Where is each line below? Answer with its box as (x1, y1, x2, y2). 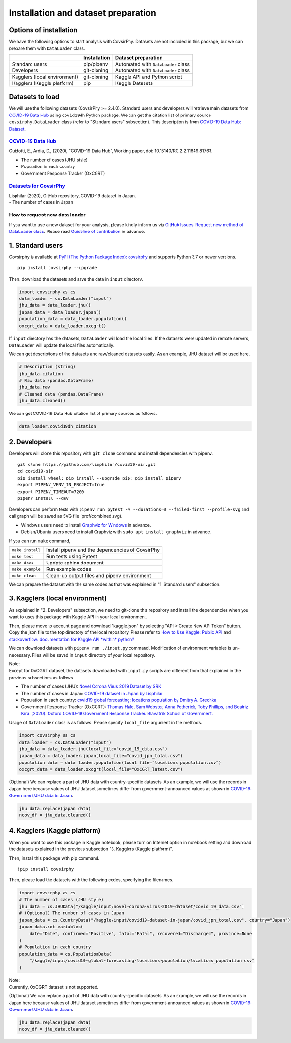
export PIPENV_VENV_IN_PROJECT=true (17, 482, 105, 488)
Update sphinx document (46, 560, 104, 566)
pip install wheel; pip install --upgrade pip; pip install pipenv (17, 475, 181, 480)
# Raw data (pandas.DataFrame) (19, 378, 94, 383)
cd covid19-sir (17, 468, 54, 474)
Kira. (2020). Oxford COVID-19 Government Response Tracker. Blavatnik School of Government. (21, 711, 213, 716)
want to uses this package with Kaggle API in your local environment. (9, 614, 147, 620)
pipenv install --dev (17, 496, 69, 501)
